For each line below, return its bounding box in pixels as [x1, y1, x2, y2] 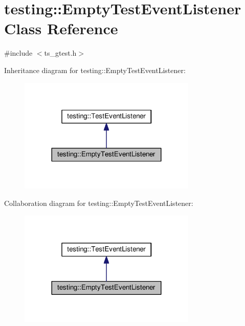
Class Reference [4, 18, 118, 39]
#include [4, 48, 33, 58]
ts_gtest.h [44, 48, 77, 58]
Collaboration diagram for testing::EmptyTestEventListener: [4, 198, 193, 208]
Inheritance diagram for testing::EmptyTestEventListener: [4, 64, 186, 75]
